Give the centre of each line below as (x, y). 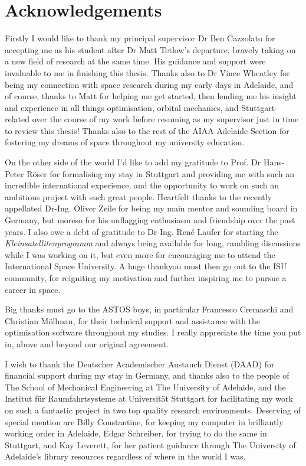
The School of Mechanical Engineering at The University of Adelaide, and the (145, 387)
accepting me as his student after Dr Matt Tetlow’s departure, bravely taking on (150, 49)
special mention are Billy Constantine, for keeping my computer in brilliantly (144, 421)
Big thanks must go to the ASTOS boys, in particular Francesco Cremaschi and (149, 309)
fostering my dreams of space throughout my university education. (125, 142)
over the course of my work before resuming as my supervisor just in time (165, 119)
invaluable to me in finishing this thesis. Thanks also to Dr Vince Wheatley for (147, 72)
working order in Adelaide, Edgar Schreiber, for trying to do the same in (136, 433)
